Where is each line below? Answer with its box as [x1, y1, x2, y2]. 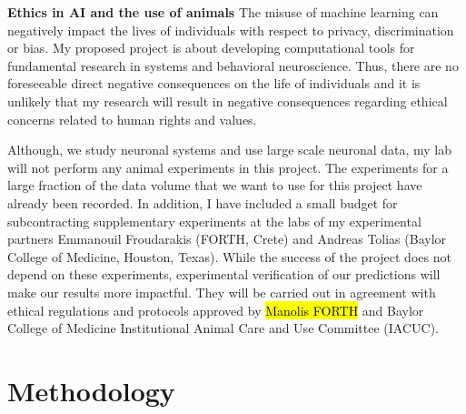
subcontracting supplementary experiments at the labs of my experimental [7, 211, 421, 230]
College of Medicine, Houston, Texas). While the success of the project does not [7, 247, 451, 266]
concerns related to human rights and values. [7, 109, 257, 128]
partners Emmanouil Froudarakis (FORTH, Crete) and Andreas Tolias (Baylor [7, 229, 447, 248]
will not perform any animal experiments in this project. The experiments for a [7, 157, 449, 177]
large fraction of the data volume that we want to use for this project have [7, 176, 422, 195]
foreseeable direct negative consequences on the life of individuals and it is [7, 74, 421, 93]
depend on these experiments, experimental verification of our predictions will [7, 265, 441, 284]
